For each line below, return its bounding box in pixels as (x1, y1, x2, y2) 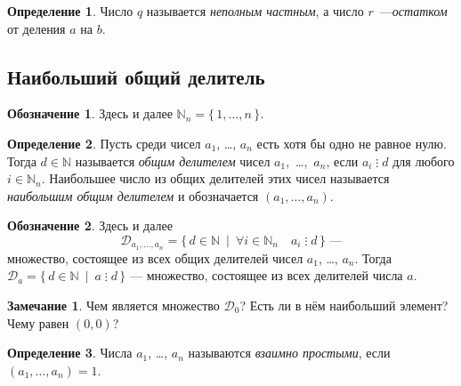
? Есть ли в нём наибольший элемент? (239, 296, 449, 314)
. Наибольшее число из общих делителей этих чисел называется (41, 169, 390, 188)
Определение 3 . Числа (7, 343, 133, 362)
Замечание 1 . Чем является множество (7, 296, 220, 314)
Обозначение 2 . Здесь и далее (7, 216, 173, 235)
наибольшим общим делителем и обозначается (7, 186, 259, 205)
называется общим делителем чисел (75, 151, 271, 170)
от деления (7, 19, 66, 37)
